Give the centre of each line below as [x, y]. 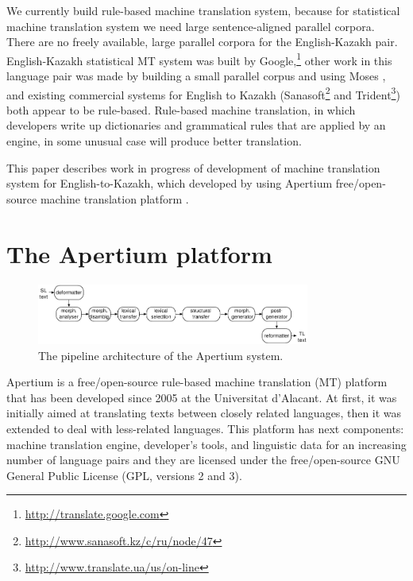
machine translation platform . [114, 198]
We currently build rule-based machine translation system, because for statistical [203, 10]
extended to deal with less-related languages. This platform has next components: [205, 428]
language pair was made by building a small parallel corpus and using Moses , [196, 76]
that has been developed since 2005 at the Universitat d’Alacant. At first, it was [202, 397]
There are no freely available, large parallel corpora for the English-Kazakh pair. [202, 42]
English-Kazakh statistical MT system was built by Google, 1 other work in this [199, 59]
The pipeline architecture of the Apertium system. [161, 355]
